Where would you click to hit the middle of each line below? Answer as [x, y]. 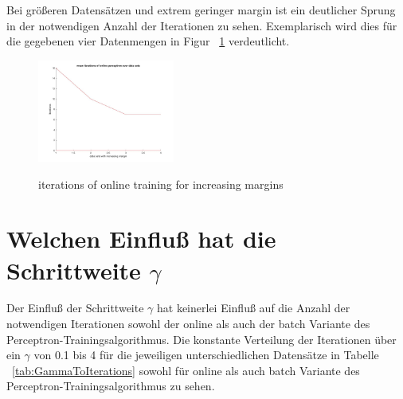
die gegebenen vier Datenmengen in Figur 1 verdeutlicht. [148, 41]
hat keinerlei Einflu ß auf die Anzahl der [254, 308]
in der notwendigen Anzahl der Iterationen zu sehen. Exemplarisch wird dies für [202, 25]
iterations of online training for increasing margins [161, 184]
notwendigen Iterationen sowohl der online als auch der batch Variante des [188, 324]
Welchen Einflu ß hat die [141, 239]
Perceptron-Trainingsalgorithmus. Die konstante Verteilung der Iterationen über [201, 339]
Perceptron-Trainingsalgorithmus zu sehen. [111, 386]
